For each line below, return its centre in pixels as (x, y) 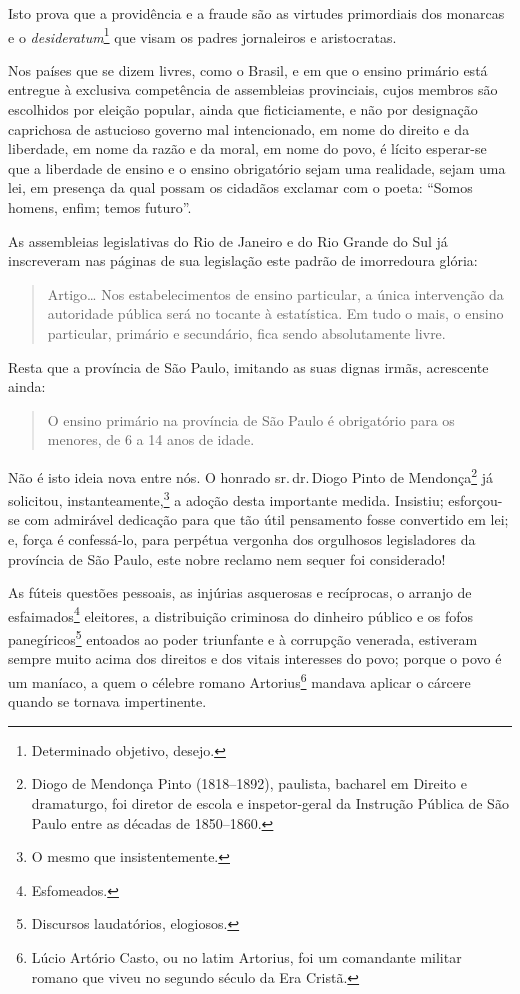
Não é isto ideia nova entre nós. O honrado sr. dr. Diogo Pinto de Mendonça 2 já (250, 475)
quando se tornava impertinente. (107, 701)
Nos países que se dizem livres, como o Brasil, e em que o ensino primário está (248, 69)
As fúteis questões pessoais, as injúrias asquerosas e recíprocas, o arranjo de (240, 592)
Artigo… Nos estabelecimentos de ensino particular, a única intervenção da (275, 293)
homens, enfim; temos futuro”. (100, 207)
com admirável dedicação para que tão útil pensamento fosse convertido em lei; (266, 519)
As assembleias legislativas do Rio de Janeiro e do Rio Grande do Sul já (228, 240)
